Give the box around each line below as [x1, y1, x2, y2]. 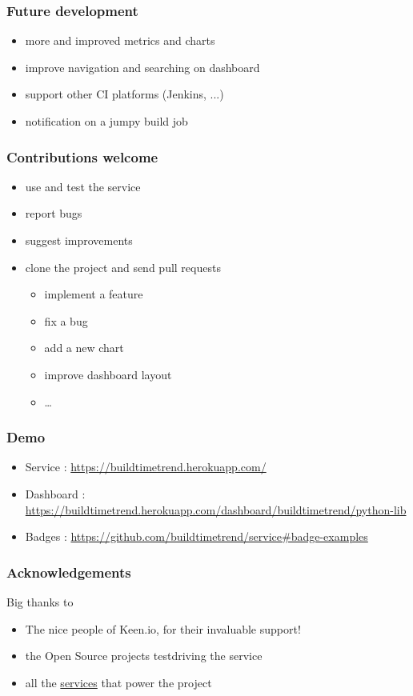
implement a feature [44, 286, 143, 302]
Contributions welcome [6, 146, 158, 166]
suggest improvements [25, 232, 133, 248]
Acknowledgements [6, 562, 131, 582]
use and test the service [25, 178, 141, 194]
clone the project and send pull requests [25, 258, 221, 275]
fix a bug [44, 312, 88, 329]
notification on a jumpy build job [25, 113, 188, 129]
